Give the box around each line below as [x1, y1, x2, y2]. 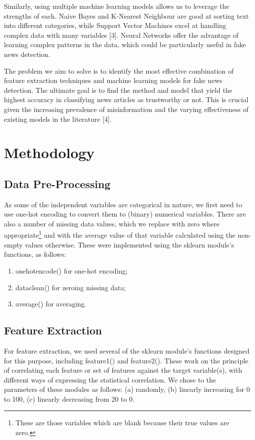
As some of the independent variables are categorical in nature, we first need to [4, 199, 242, 209]
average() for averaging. [15, 299, 87, 309]
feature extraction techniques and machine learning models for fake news [4, 75, 223, 85]
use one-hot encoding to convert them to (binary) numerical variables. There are [4, 209, 246, 219]
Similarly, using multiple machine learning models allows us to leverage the [4, 1, 229, 11]
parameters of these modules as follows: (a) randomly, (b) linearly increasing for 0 [4, 384, 250, 394]
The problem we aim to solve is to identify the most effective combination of [4, 65, 234, 76]
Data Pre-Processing [4, 176, 111, 191]
